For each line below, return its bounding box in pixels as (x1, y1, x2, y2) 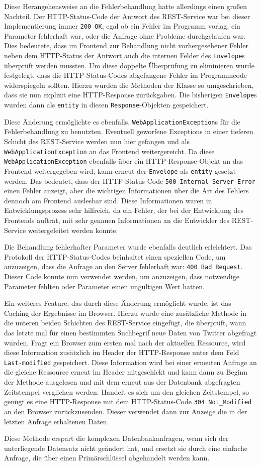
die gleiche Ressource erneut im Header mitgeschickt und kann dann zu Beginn (4, 367, 248, 377)
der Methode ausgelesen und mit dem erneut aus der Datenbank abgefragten (4, 377, 240, 387)
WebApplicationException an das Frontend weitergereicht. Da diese (4, 146, 215, 156)
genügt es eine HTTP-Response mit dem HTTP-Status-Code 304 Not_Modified (4, 396, 252, 407)
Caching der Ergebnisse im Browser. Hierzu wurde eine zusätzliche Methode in (4, 307, 246, 318)
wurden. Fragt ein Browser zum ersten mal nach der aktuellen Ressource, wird (4, 337, 246, 347)
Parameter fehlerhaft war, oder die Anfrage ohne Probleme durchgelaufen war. (4, 30, 246, 41)
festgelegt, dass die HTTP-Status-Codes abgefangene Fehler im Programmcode (4, 70, 247, 80)
